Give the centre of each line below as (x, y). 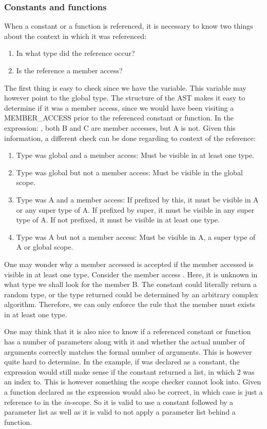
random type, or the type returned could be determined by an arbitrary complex (131, 294)
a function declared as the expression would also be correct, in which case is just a (133, 392)
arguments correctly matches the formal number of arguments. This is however (128, 351)
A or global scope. (45, 247)
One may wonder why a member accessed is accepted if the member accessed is (129, 264)
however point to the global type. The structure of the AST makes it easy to (125, 98)
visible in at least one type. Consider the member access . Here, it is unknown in (131, 274)
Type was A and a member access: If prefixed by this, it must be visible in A (137, 199)
